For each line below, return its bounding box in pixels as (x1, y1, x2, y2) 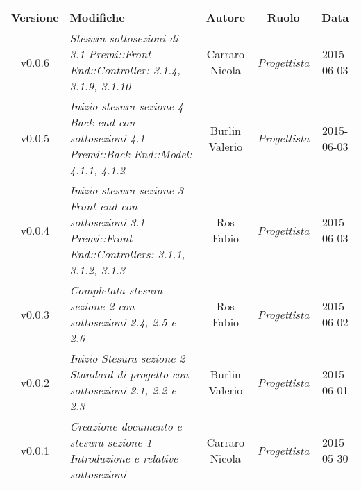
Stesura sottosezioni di (69, 30, 179, 46)
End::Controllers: (69, 246, 154, 262)
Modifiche (69, 9, 125, 25)
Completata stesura (69, 282, 163, 298)
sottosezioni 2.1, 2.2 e (69, 382, 176, 398)
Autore (205, 9, 245, 25)
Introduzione (69, 450, 131, 466)
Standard (69, 366, 113, 382)
